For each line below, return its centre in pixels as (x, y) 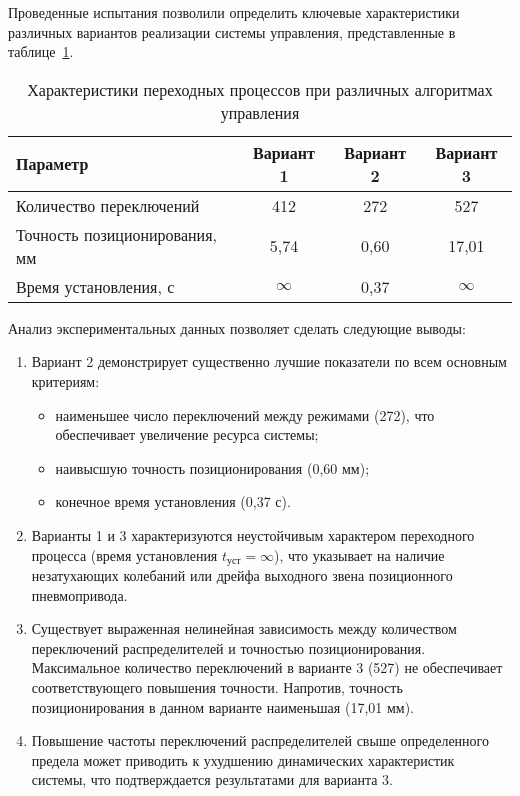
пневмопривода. (79, 594)
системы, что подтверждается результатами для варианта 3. (212, 779)
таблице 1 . (41, 51)
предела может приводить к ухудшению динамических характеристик (243, 759)
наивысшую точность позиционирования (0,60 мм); (212, 467)
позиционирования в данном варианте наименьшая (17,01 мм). (222, 706)
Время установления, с (95, 286)
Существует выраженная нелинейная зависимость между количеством (244, 628)
